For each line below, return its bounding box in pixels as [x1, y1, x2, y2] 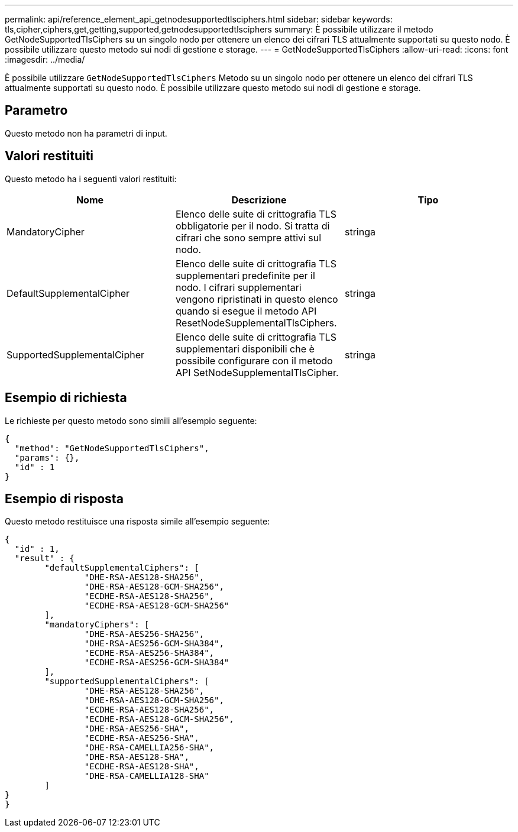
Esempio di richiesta [5, 390, 127, 406]
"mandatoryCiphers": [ [44, 620, 150, 630]
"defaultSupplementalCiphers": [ [44, 563, 199, 573]
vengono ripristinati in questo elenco [175, 293, 338, 305]
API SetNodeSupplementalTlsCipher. [175, 366, 339, 378]
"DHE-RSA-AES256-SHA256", [84, 629, 205, 639]
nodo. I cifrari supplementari [175, 281, 302, 293]
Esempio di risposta [5, 491, 124, 506]
